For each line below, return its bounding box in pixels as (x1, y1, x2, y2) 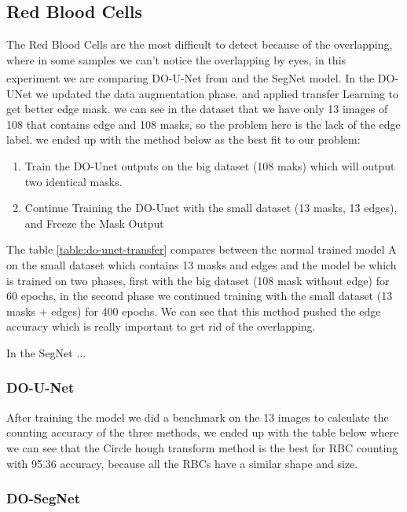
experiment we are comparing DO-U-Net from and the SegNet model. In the (6, 70, 375, 86)
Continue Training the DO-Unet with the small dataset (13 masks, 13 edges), (24, 199, 398, 216)
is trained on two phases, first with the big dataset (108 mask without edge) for (6, 272, 390, 288)
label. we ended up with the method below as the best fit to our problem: (6, 131, 361, 148)
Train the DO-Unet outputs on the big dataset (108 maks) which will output (24, 158, 395, 174)
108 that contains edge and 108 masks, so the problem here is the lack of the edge (6, 115, 401, 132)
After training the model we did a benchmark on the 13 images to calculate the (6, 408, 389, 425)
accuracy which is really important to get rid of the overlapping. (6, 318, 316, 335)
